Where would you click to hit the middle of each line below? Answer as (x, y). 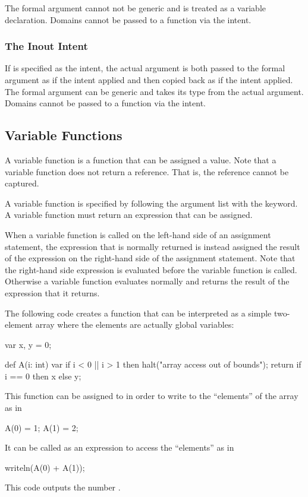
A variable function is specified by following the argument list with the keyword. (151, 203)
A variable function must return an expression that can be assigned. (129, 215)
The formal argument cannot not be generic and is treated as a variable (135, 8)
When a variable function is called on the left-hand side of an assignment (138, 234)
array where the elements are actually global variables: (135, 325)
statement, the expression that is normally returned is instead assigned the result (153, 246)
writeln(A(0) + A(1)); (45, 467)
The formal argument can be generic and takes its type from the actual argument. (154, 91)
